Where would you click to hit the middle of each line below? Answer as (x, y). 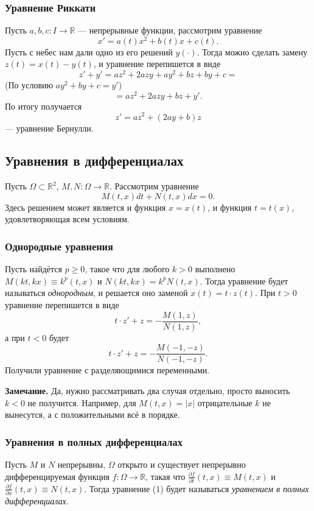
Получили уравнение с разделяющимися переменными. (107, 370)
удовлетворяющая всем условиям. (67, 219)
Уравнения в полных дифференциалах (94, 441)
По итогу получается (44, 106)
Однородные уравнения (59, 246)
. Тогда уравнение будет (244, 280)
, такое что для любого (127, 269)
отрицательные (225, 402)
